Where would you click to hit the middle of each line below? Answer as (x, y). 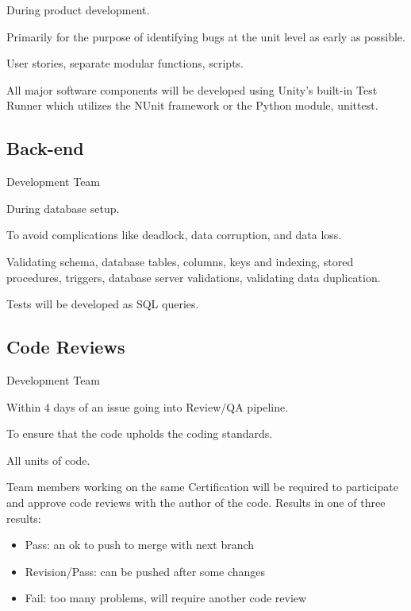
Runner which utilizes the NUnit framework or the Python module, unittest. (192, 105)
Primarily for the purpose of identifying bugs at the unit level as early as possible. (206, 36)
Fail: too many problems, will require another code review (166, 598)
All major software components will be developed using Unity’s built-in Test (192, 89)
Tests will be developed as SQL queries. (103, 304)
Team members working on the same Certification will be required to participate (202, 487)
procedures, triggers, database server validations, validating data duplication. (194, 277)
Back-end (45, 148)
